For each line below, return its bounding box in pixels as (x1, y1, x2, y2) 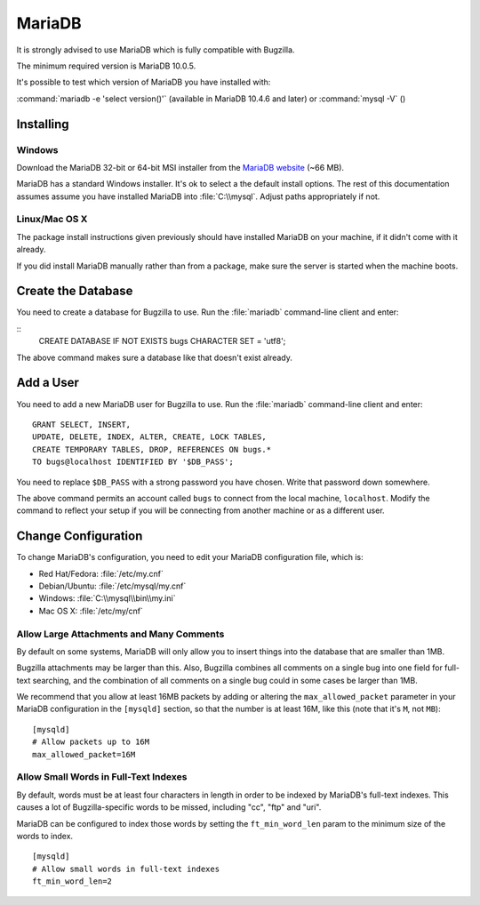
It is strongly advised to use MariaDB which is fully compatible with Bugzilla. (16, 44, 295, 55)
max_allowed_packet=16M (32, 749, 136, 759)
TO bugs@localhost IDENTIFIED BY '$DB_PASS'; (32, 457, 235, 467)
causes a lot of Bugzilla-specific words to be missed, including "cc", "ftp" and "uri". (16, 802, 322, 813)
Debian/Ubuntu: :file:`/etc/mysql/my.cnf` (38, 581, 187, 591)
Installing (16, 116, 70, 132)
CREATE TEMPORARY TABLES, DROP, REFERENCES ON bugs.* (32, 444, 271, 454)
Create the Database (16, 284, 133, 299)
